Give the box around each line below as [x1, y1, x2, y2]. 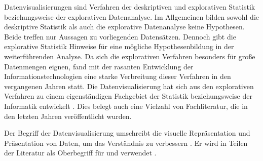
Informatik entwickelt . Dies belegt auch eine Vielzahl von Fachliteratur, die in [4, 100, 248, 111]
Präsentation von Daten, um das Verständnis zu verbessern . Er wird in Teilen [4, 137, 248, 148]
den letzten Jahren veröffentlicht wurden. [4, 110, 132, 121]
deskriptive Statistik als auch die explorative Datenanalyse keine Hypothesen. [4, 21, 245, 32]
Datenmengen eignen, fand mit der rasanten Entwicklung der [4, 61, 194, 71]
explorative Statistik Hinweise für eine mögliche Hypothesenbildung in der [4, 41, 234, 52]
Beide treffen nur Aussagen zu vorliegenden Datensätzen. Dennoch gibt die [4, 31, 236, 42]
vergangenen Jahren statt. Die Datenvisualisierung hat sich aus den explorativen [4, 80, 254, 91]
